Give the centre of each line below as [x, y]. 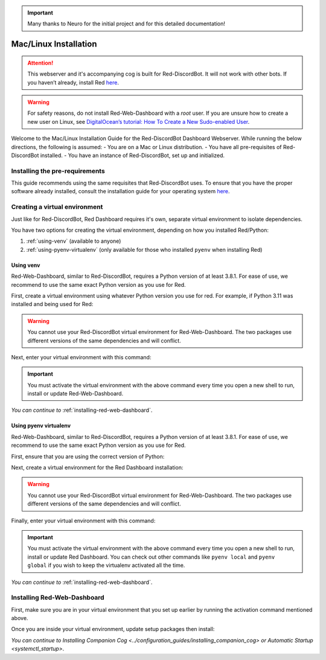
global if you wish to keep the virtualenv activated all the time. [106, 565]
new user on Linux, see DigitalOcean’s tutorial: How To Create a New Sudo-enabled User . [139, 121]
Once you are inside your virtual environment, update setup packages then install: [113, 629]
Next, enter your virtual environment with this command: [81, 357]
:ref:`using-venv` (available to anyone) [74, 241]
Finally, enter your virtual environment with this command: [83, 521]
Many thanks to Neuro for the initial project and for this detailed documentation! [126, 24]
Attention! [40, 63]
